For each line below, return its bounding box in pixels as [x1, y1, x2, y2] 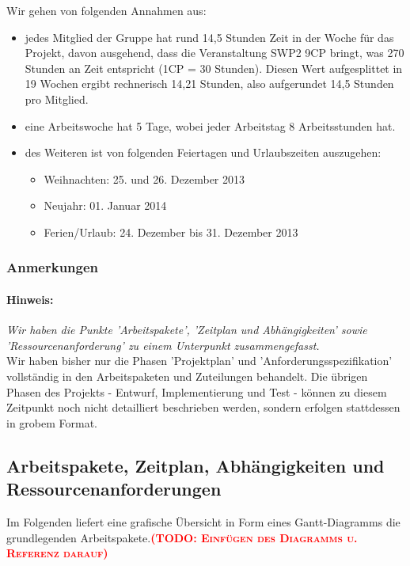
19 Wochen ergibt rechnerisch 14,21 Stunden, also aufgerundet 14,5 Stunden [25, 75, 394, 92]
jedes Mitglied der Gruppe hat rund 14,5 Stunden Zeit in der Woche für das [25, 28, 394, 45]
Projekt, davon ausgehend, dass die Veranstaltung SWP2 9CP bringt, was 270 [25, 44, 404, 61]
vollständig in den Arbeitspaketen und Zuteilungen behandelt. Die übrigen [6, 367, 368, 384]
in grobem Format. [6, 414, 98, 431]
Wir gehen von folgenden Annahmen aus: [6, 2, 207, 18]
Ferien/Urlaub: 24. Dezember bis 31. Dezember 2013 [44, 223, 298, 240]
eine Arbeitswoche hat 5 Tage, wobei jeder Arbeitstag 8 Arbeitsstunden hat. [25, 117, 396, 134]
